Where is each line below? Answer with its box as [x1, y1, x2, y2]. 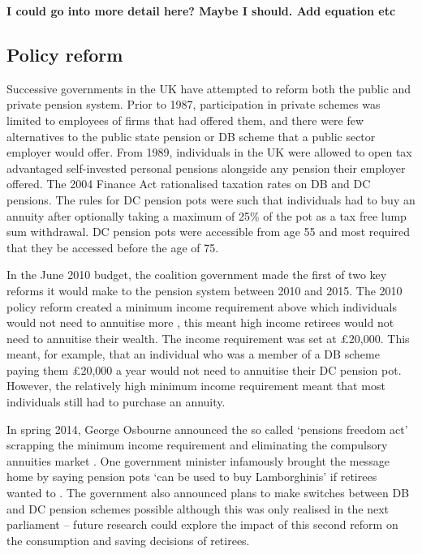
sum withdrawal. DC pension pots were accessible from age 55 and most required [6, 223, 411, 240]
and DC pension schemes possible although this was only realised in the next [6, 500, 390, 517]
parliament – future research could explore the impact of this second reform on [6, 516, 398, 533]
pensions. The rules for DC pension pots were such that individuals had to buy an [6, 191, 416, 208]
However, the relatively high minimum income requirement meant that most [6, 377, 385, 394]
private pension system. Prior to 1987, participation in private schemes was [6, 96, 381, 113]
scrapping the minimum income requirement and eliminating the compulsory [6, 436, 388, 453]
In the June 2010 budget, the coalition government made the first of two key [6, 266, 387, 283]
